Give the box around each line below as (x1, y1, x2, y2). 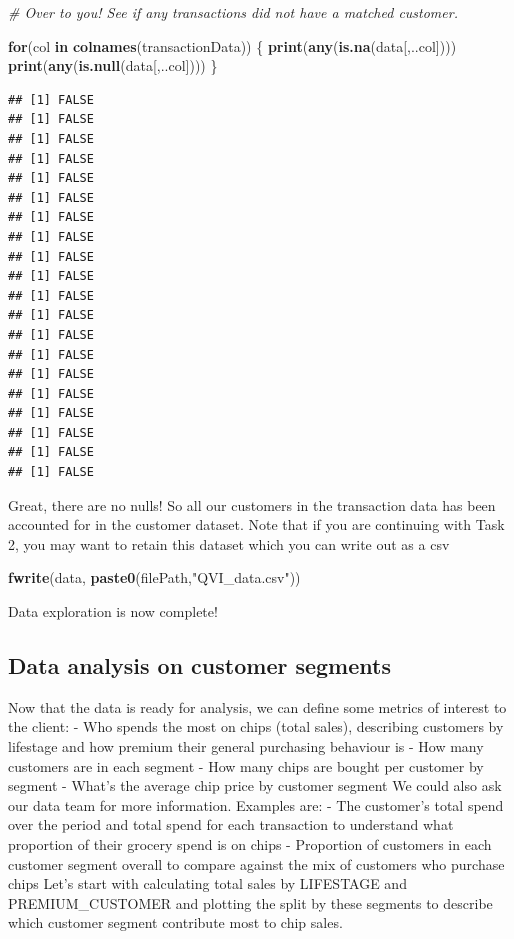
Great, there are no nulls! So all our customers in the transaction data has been (8, 494, 496, 515)
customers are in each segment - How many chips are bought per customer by (8, 755, 484, 776)
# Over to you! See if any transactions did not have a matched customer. (8, 2, 458, 22)
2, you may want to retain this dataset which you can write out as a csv (8, 533, 450, 554)
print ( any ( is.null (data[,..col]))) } (8, 55, 218, 76)
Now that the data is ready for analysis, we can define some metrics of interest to (8, 696, 507, 717)
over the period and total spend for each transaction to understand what (8, 814, 454, 835)
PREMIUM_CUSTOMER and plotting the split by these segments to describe (8, 892, 493, 913)
